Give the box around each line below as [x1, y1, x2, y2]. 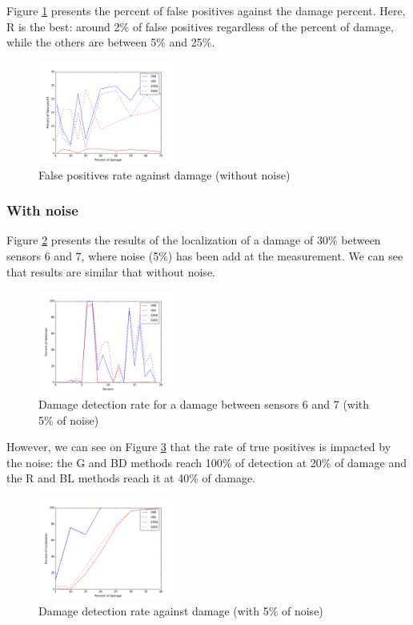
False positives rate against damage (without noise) [38, 166, 291, 183]
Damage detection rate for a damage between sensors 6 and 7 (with [38, 395, 370, 412]
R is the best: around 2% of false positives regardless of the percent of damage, [6, 18, 394, 34]
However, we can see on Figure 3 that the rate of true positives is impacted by [6, 438, 391, 455]
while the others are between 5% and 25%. [6, 34, 215, 50]
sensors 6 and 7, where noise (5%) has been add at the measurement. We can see [6, 247, 403, 264]
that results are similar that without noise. [6, 263, 215, 280]
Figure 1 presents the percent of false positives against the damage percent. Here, [6, 2, 406, 18]
